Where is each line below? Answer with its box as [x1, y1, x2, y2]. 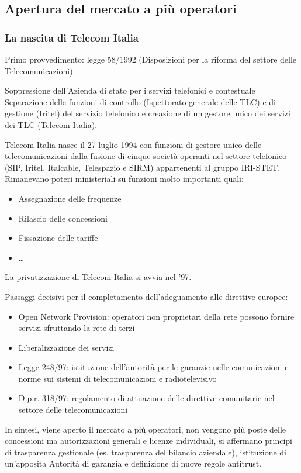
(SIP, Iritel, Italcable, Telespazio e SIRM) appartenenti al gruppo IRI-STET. [5, 161, 281, 173]
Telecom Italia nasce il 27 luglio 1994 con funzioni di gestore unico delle [5, 138, 262, 150]
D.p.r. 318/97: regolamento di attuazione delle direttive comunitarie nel [18, 392, 275, 404]
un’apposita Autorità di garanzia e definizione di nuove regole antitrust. [5, 457, 262, 469]
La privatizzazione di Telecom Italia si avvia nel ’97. [5, 271, 192, 283]
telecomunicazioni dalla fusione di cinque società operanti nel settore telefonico [5, 150, 287, 162]
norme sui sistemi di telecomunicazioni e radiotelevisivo [18, 372, 217, 384]
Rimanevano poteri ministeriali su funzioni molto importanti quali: [5, 172, 244, 185]
